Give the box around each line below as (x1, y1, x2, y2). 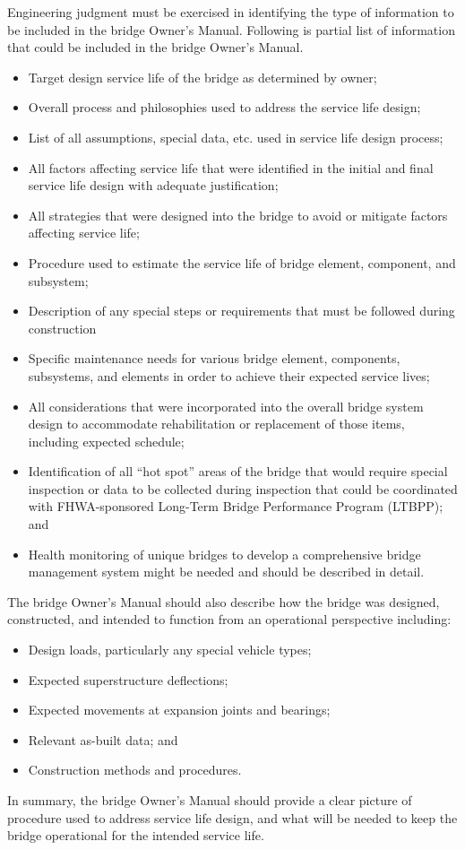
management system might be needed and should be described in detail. (28, 562, 425, 581)
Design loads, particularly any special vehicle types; (28, 640, 312, 659)
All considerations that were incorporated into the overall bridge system (28, 396, 424, 415)
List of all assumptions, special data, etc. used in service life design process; (28, 127, 443, 146)
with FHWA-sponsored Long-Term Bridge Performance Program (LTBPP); (28, 497, 443, 516)
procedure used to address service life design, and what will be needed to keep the (7, 808, 458, 827)
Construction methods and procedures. (28, 760, 242, 779)
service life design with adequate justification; (28, 176, 279, 195)
